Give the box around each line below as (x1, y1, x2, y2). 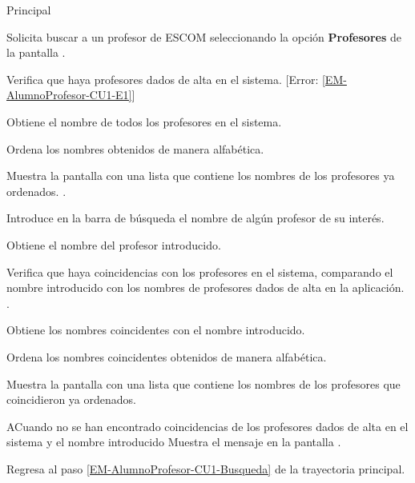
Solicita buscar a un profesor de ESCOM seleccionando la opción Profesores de (6, 28, 401, 45)
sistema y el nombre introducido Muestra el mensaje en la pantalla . (6, 433, 341, 450)
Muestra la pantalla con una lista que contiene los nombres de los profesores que (6, 375, 401, 392)
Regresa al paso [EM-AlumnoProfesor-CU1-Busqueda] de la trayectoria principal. (6, 460, 405, 477)
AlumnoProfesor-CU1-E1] (6, 86, 132, 103)
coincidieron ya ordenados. (6, 391, 136, 408)
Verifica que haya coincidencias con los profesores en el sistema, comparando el (6, 263, 393, 280)
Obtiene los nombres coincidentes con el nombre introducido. (6, 321, 305, 338)
